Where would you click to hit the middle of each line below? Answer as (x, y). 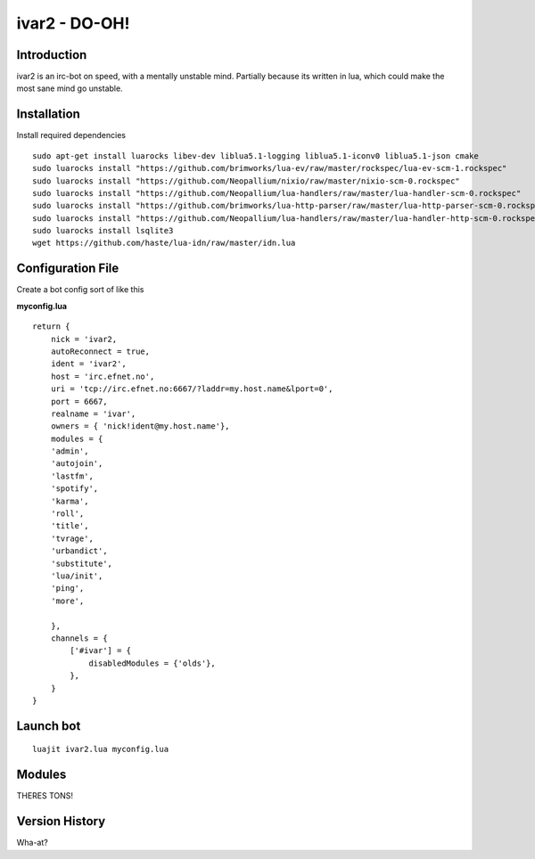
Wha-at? (32, 843)
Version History (61, 821)
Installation (48, 115)
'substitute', (82, 563)
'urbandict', (79, 551)
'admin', (70, 451)
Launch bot (49, 726)
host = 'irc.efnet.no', (103, 376)
